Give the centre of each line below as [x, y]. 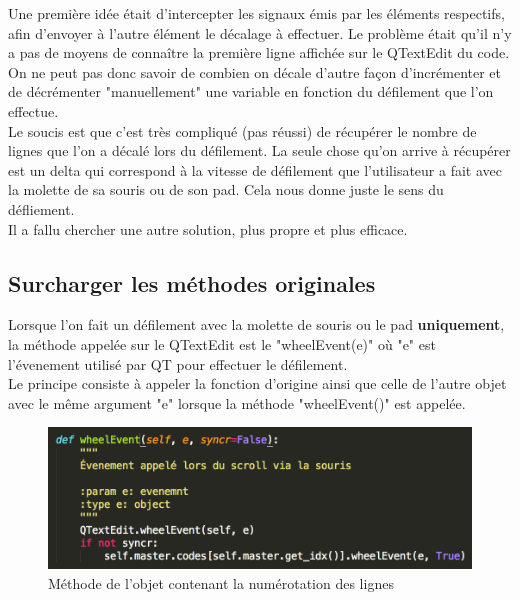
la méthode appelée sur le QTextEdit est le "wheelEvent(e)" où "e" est [222, 343]
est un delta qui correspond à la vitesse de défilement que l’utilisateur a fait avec [255, 169]
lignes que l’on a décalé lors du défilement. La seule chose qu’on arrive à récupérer [259, 150]
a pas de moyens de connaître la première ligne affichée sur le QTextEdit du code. [259, 52]
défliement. [41, 208]
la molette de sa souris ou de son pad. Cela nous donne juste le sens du [226, 189]
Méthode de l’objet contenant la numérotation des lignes [221, 583]
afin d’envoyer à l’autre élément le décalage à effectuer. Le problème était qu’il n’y [260, 32]
